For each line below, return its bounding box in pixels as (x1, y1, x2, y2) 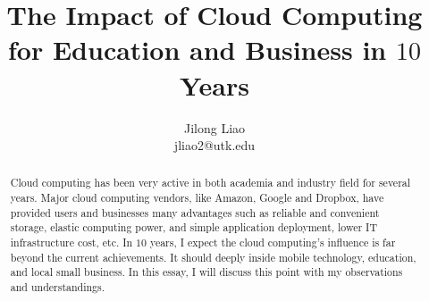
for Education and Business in (8, 31, 387, 68)
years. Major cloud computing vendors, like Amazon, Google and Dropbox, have (10, 190, 384, 205)
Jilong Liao (183, 118, 246, 137)
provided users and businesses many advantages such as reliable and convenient (10, 205, 380, 220)
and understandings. (10, 280, 105, 295)
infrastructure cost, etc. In (10, 235, 133, 250)
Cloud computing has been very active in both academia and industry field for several (10, 175, 411, 190)
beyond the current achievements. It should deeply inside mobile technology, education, (10, 249, 416, 264)
